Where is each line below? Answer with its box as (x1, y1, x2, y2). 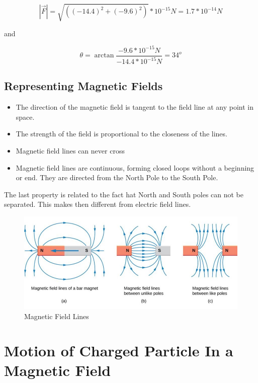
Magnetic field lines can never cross (16, 145, 125, 156)
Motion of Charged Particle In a (4, 340, 233, 361)
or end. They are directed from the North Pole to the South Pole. (16, 172, 218, 183)
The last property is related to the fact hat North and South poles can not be (4, 189, 244, 199)
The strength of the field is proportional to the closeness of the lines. (16, 128, 227, 139)
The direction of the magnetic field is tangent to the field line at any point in (16, 102, 254, 112)
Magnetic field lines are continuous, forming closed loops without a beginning (16, 162, 254, 173)
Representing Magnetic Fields (4, 78, 163, 94)
